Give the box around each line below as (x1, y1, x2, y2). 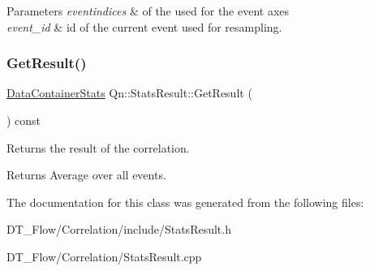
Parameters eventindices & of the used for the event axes (6, 2, 290, 19)
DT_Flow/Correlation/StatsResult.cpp (6, 247, 202, 265)
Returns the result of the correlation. (6, 139, 190, 156)
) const (6, 112, 41, 128)
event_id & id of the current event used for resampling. (6, 18, 282, 35)
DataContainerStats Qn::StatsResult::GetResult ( (6, 84, 252, 101)
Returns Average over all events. (6, 166, 166, 183)
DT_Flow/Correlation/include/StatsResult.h (6, 221, 231, 238)
